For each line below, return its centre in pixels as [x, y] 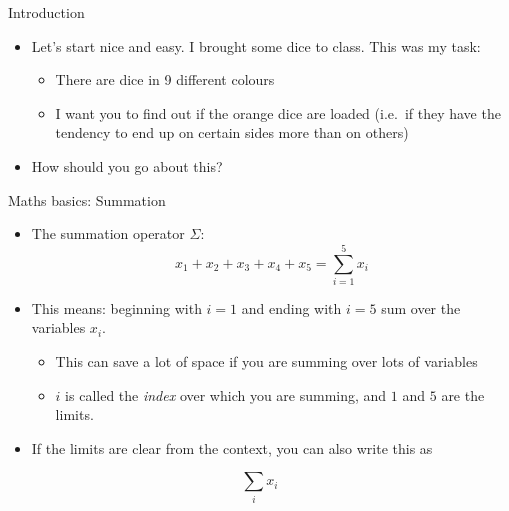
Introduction [46, 12]
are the [463, 394]
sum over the [421, 307]
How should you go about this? [127, 165]
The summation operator [108, 233]
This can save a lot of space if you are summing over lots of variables [266, 361]
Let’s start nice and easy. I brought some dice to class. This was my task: [256, 45]
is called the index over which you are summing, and [226, 394]
